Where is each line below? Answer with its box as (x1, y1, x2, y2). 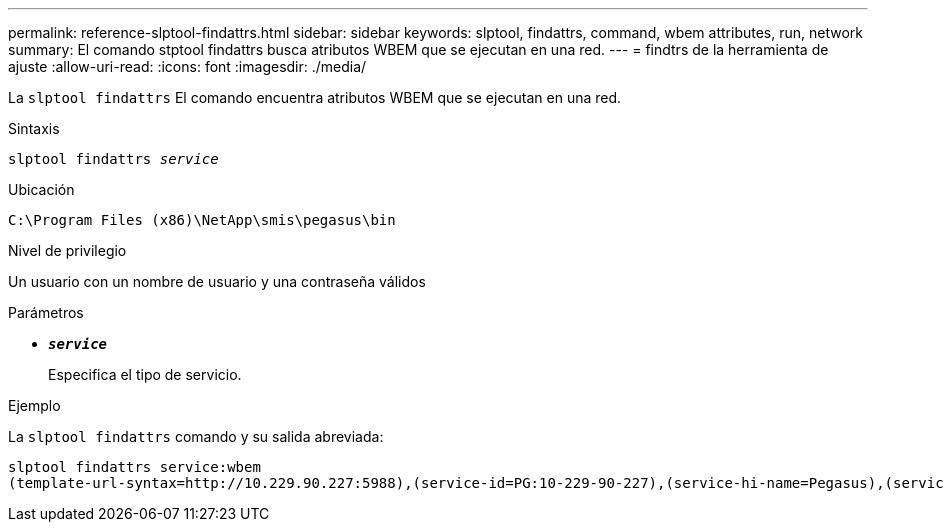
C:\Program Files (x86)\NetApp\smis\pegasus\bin (8, 212, 396, 228)
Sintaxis (8, 120, 60, 137)
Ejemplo (8, 397, 61, 414)
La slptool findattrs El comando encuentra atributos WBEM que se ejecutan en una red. (8, 89, 622, 106)
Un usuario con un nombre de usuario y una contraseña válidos (8, 273, 426, 290)
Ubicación (8, 181, 75, 198)
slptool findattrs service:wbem (8, 459, 261, 475)
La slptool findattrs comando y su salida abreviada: (8, 428, 384, 445)
